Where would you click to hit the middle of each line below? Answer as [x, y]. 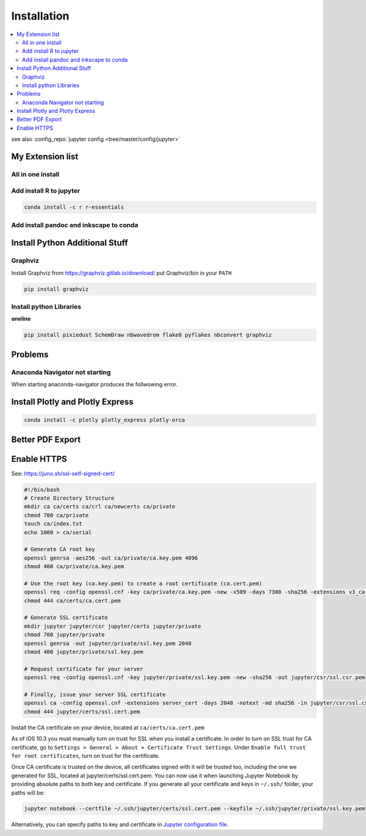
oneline [21, 319]
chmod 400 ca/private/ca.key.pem [74, 567]
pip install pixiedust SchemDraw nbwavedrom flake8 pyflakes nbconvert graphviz [148, 335]
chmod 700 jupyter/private [64, 635]
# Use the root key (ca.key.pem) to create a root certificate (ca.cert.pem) [143, 583]
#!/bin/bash [42, 489]
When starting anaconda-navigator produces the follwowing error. [95, 384]
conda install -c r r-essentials [74, 207]
